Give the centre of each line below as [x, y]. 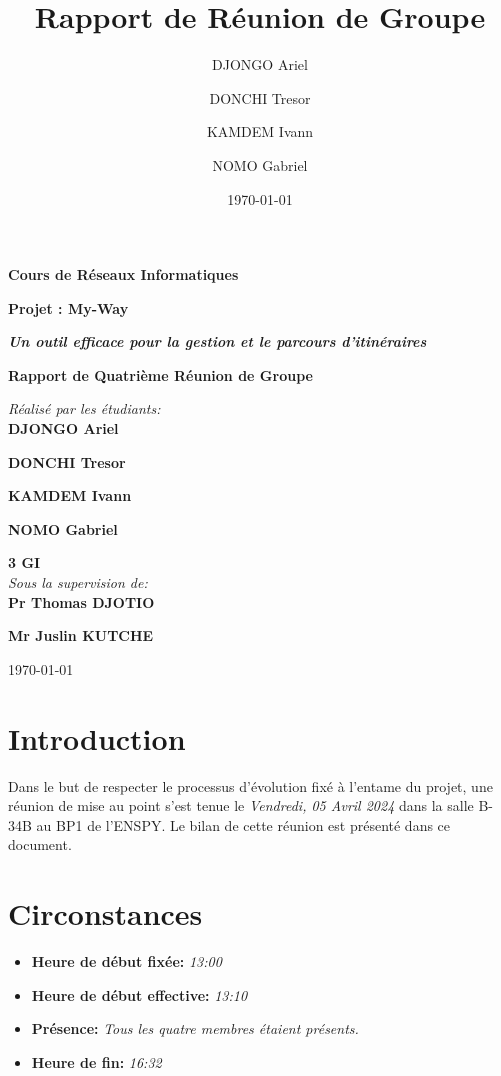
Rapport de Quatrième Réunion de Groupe [160, 374]
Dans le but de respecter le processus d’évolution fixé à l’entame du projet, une [250, 785]
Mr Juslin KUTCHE [81, 635]
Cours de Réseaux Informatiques [123, 274]
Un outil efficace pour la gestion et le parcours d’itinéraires [217, 341]
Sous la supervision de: [78, 582]
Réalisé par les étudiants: [84, 408]
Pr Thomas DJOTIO [81, 601]
